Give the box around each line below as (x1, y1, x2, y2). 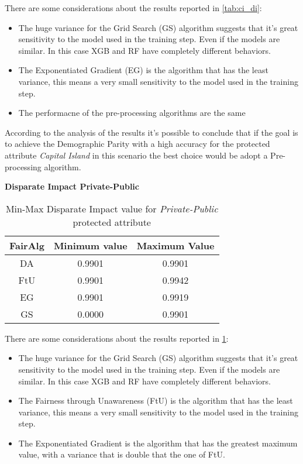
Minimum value (53, 238, 128, 252)
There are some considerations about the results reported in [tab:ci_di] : (5, 2, 262, 13)
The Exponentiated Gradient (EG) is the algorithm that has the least (18, 64, 268, 76)
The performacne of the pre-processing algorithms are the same (18, 106, 246, 119)
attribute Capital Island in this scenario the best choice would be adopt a (5, 149, 268, 161)
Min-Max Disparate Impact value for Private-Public (5, 201, 218, 215)
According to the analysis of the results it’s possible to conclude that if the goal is (5, 126, 298, 138)
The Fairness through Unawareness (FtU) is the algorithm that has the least (18, 394, 293, 407)
